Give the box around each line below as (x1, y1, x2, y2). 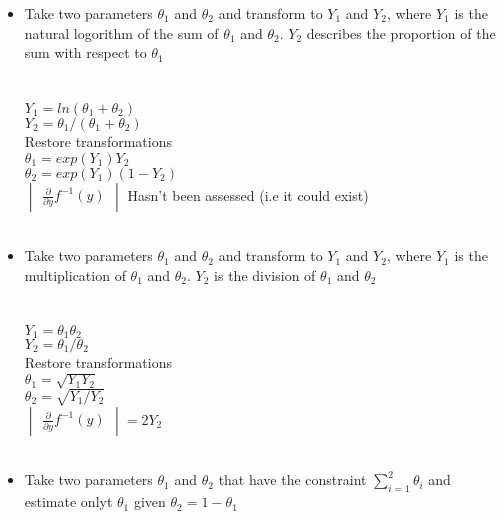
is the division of (214, 264, 316, 285)
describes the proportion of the (306, 22, 496, 43)
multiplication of (24, 264, 126, 285)
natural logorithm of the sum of (24, 22, 219, 43)
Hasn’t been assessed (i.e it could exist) (127, 184, 369, 205)
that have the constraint (218, 469, 367, 490)
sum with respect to (24, 42, 147, 63)
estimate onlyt (24, 491, 113, 512)
